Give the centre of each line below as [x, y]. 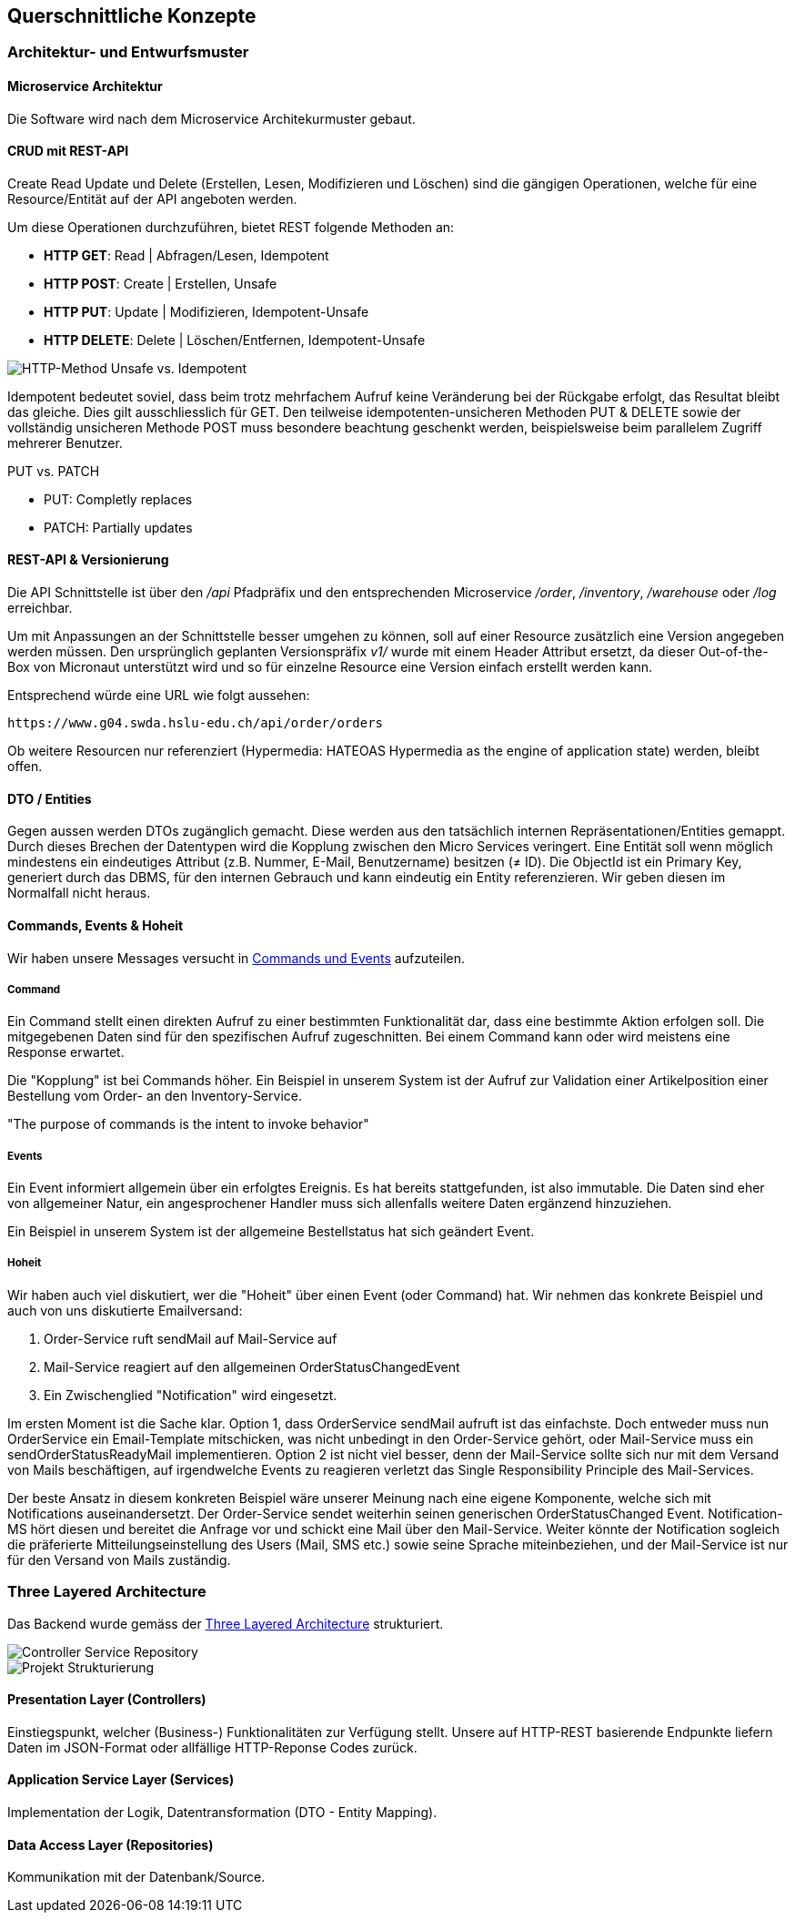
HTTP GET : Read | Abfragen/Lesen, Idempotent [186, 255]
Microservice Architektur [85, 86]
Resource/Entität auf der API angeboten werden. [152, 198]
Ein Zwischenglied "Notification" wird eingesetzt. [191, 1395]
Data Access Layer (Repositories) [111, 1844]
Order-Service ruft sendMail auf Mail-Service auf [191, 1338]
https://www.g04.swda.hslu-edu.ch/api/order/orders [196, 723]
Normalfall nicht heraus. [79, 893]
